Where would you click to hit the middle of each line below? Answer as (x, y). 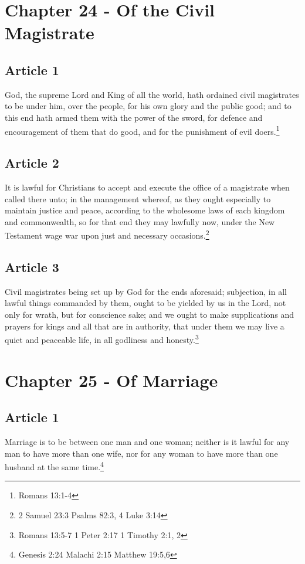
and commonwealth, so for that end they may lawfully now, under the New (140, 221)
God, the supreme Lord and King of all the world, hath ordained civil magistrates (152, 94)
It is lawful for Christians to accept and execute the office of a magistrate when (147, 187)
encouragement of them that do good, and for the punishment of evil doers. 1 (142, 130)
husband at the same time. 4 (54, 466)
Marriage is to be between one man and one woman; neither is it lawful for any (147, 442)
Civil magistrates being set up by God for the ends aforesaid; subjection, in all (146, 291)
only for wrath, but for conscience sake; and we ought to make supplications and (150, 315)
